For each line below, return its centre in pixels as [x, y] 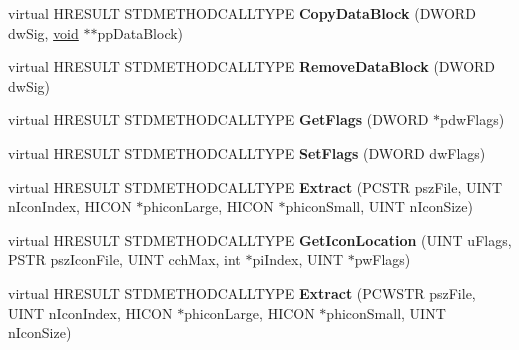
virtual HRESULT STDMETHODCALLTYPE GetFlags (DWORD [218, 119]
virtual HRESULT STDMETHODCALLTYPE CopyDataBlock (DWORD [242, 13]
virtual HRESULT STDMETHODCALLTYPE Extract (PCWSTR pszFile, [242, 292]
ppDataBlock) [140, 32]
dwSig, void [43, 32]
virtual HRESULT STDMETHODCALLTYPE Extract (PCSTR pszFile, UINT [255, 186]
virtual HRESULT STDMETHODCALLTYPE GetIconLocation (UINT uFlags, [260, 239]
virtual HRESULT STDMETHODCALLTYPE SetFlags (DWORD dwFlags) [247, 152]
